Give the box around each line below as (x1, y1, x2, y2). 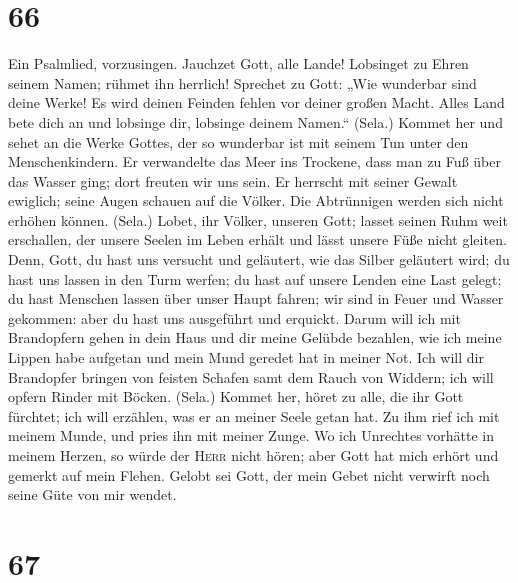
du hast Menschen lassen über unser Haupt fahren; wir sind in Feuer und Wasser (8, 288, 504, 309)
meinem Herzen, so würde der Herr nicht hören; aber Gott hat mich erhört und (8, 445, 499, 465)
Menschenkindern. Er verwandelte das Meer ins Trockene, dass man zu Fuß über (8, 151, 501, 172)
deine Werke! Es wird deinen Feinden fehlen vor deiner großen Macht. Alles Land (8, 92, 505, 113)
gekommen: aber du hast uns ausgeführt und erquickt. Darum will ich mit (8, 307, 461, 328)
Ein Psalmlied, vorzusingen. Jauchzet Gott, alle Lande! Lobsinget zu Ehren (8, 53, 469, 74)
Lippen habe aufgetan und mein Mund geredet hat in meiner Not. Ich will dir (8, 347, 484, 368)
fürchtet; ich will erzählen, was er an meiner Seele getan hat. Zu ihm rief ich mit (8, 405, 500, 426)
